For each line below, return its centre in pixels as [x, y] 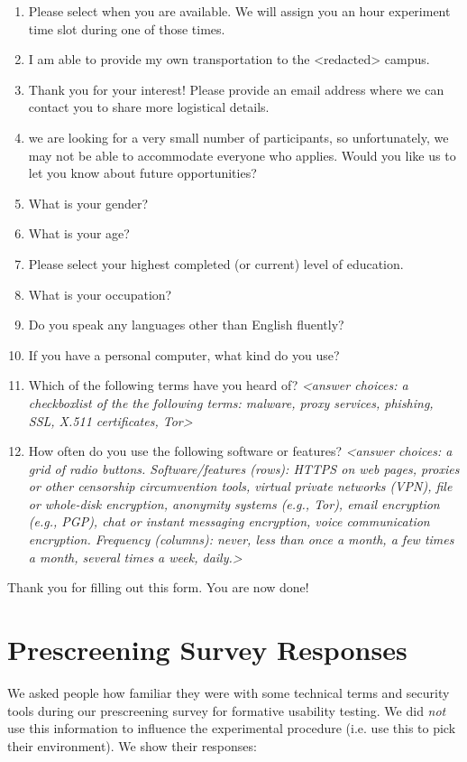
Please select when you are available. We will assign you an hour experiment [239, 11]
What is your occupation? [100, 294]
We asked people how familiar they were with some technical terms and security [229, 692]
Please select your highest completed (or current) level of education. [216, 263]
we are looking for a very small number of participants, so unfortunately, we [238, 137]
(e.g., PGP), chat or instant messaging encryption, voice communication [229, 521]
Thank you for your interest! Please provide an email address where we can [236, 89]
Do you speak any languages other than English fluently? [186, 325]
